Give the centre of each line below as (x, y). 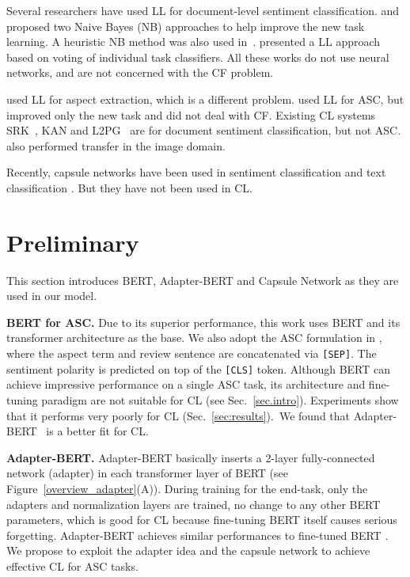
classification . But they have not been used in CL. (129, 187)
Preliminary (73, 242)
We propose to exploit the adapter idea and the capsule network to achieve (188, 550)
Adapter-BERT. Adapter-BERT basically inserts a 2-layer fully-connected (191, 457)
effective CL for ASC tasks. (72, 566)
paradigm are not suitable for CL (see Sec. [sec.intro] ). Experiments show (220, 399)
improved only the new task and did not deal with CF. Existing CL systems (191, 114)
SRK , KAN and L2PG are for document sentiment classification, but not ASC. (204, 130)
